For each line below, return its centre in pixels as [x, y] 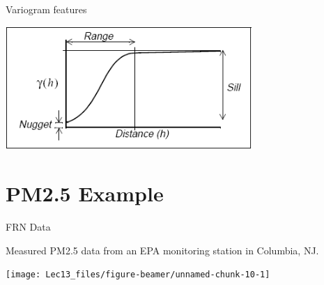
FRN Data [28, 227]
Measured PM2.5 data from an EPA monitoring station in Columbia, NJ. [162, 250]
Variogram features [46, 9]
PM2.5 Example [85, 193]
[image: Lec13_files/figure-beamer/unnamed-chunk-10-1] [138, 275]
